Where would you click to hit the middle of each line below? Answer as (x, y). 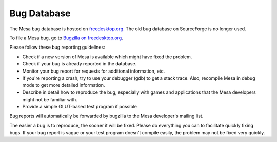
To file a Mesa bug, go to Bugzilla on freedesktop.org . (66, 38)
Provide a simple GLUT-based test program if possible (80, 107)
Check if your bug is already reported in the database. (80, 64)
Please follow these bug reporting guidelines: (57, 47)
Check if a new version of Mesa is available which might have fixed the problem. (107, 57)
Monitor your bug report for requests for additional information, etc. (94, 71)
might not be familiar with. (50, 100)
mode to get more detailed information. (64, 85)
